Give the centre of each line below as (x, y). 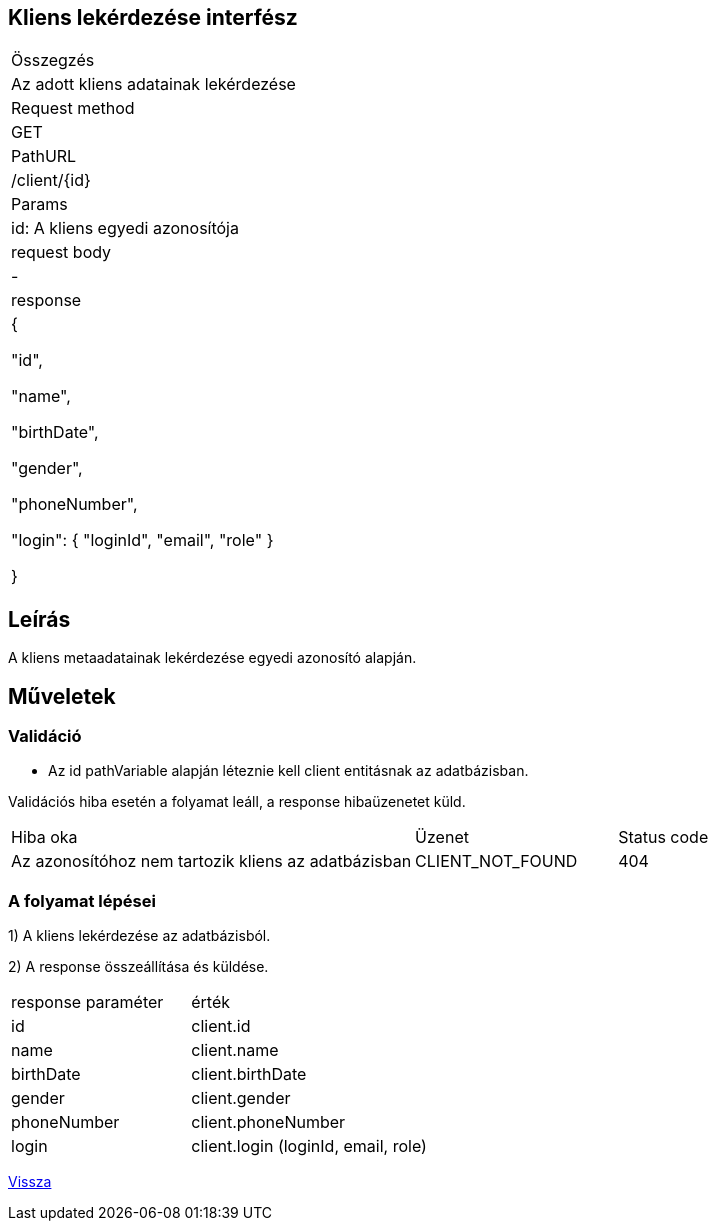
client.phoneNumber (268, 1122)
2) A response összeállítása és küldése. (138, 967)
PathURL (44, 156)
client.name (235, 1050)
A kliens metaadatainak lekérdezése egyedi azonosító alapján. (212, 658)
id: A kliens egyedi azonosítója (125, 228)
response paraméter (87, 1002)
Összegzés (53, 60)
